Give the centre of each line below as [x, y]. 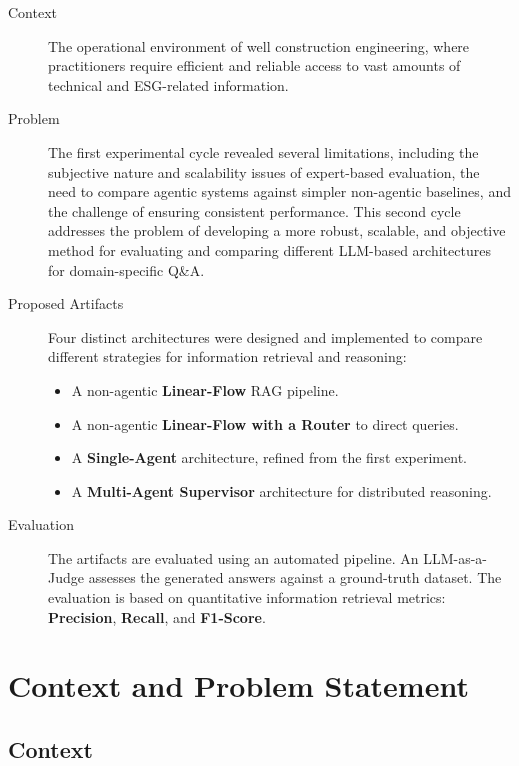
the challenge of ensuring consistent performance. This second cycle [254, 210]
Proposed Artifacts [66, 303]
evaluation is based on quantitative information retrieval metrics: [247, 597]
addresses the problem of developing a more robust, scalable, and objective [277, 230]
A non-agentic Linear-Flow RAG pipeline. [205, 389]
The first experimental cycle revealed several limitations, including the [263, 151]
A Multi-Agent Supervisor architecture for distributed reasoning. [281, 490]
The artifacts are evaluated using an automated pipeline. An [233, 557]
